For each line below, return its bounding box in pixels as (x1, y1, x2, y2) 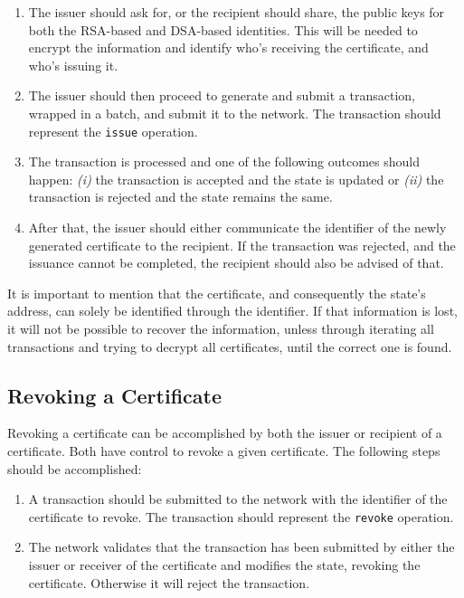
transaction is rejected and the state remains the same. (28, 187, 333, 206)
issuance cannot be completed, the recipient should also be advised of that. (28, 253, 444, 272)
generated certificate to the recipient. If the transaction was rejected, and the (28, 235, 456, 254)
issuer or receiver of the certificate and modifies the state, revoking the (28, 555, 421, 574)
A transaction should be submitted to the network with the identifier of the (28, 489, 448, 508)
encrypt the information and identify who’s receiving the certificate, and (28, 38, 429, 57)
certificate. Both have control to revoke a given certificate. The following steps (7, 441, 440, 460)
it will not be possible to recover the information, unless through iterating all (7, 318, 434, 337)
